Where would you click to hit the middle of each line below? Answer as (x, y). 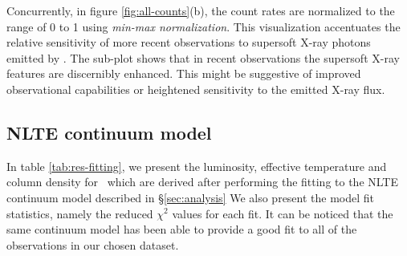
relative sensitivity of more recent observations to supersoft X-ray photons (189, 42)
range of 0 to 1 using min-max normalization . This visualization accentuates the (203, 26)
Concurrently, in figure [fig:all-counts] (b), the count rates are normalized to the (201, 10)
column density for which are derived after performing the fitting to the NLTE (203, 182)
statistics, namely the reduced (80, 213)
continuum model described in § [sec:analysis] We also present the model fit (191, 197)
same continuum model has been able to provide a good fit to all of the (182, 229)
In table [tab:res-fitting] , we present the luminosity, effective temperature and (197, 166)
